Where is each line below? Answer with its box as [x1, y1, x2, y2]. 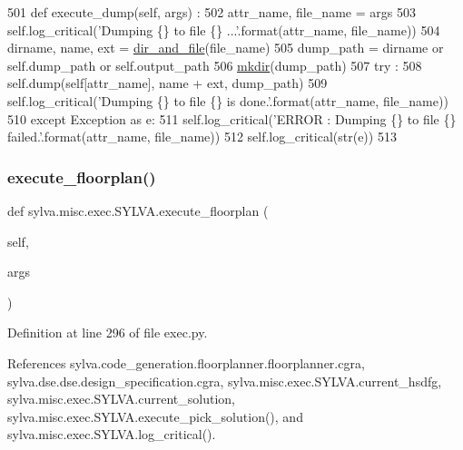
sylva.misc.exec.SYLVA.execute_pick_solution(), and [7, 406, 303, 426]
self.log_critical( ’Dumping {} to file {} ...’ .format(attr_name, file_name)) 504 [7, 20, 440, 39]
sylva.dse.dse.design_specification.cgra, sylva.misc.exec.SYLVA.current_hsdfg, [7, 371, 442, 390]
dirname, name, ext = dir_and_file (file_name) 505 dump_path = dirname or [7, 38, 444, 57]
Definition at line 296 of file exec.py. [7, 323, 208, 342]
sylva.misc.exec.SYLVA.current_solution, [7, 389, 235, 408]
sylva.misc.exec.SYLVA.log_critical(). [7, 425, 216, 444]
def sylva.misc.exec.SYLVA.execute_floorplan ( [7, 201, 269, 220]
